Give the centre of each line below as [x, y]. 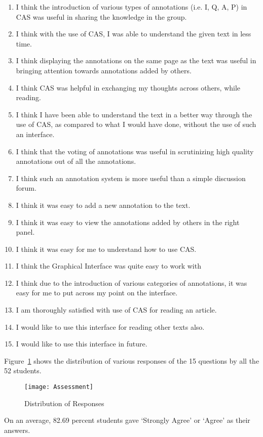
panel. [25, 232]
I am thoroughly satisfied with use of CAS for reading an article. [116, 310]
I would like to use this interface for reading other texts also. [110, 326]
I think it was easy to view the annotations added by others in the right [128, 222]
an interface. [35, 134]
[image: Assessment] [59, 387]
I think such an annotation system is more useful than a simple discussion [131, 178]
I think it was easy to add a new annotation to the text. [103, 205]
